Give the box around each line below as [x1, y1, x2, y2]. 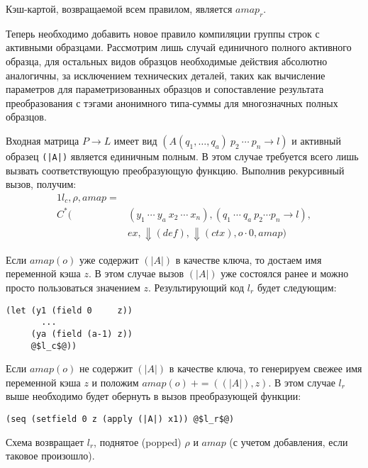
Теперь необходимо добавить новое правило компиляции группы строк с [6, 26, 320, 40]
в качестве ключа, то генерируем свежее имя [169, 361, 362, 376]
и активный [291, 133, 341, 147]
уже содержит [79, 252, 139, 267]
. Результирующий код [148, 280, 245, 295]
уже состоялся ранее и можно [221, 266, 349, 281]
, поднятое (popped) [94, 434, 182, 449]
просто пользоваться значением [6, 280, 140, 295]
